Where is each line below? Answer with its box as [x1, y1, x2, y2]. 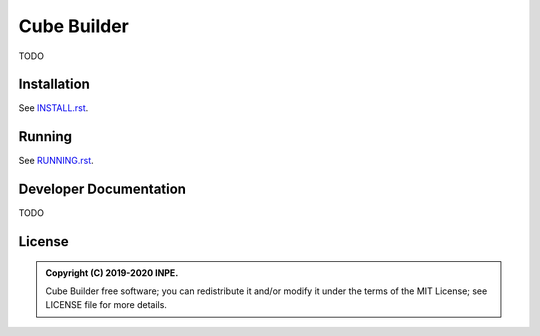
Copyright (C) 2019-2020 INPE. [45, 266, 179, 279]
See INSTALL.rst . [18, 102, 89, 114]
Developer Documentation [18, 181, 187, 198]
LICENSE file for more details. [45, 299, 167, 311]
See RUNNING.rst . [18, 155, 94, 167]
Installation [18, 76, 90, 93]
